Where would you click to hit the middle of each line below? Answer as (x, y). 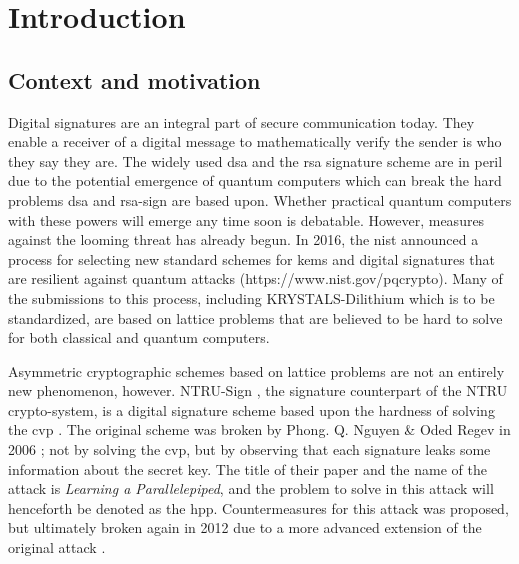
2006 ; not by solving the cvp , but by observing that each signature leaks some (249, 449)
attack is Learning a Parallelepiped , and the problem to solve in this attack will (251, 488)
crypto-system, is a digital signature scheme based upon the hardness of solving (251, 409)
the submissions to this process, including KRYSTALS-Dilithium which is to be (251, 297)
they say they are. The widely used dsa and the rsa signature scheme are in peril (255, 160)
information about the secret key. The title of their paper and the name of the (247, 468)
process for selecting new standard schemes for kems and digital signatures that (251, 258)
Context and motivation (134, 79)
